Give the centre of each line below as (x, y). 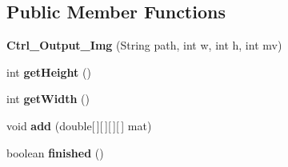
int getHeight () (49, 72)
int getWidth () (48, 99)
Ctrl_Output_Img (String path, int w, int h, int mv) (144, 45)
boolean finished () (55, 152)
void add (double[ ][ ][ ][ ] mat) (79, 125)
